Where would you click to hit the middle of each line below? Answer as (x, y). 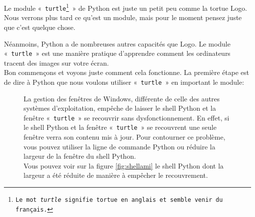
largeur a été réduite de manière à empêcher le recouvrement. (116, 175)
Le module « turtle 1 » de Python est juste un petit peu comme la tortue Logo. (126, 7)
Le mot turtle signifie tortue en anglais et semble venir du (119, 200)
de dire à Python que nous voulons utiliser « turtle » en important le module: (124, 82)
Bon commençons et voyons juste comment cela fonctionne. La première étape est (127, 72)
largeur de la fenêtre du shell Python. (80, 156)
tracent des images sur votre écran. (56, 62)
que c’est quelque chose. (40, 27)
